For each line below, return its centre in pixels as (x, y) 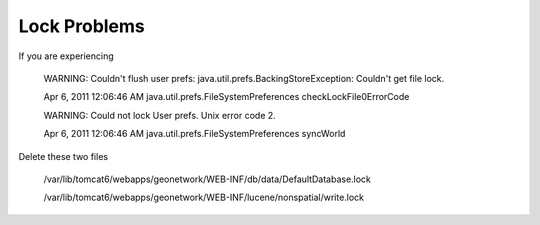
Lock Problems (81, 26)
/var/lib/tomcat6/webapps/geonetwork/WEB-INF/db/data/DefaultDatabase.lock (207, 179)
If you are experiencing (66, 56)
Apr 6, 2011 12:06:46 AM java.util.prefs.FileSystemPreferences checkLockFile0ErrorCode (226, 97)
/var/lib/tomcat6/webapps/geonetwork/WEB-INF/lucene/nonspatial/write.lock (204, 197)
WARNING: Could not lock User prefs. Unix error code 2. (160, 115)
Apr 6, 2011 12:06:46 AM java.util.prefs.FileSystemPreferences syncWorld (194, 134)
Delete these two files (63, 156)
